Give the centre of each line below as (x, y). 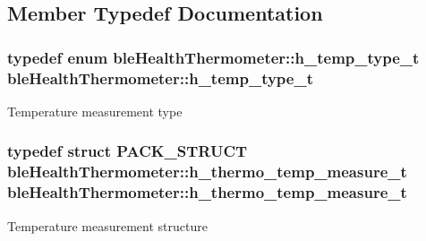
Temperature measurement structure (107, 225)
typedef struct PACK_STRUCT (128, 151)
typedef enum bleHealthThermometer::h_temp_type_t (213, 57)
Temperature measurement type (95, 111)
